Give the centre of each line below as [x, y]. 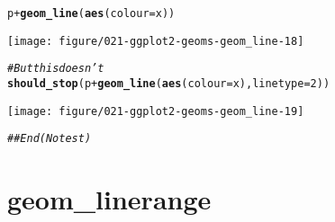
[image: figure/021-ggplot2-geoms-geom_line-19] [156, 111]
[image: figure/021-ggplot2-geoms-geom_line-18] [156, 41]
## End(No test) [50, 139]
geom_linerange [109, 199]
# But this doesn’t [56, 69]
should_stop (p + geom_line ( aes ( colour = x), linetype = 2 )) [169, 83]
